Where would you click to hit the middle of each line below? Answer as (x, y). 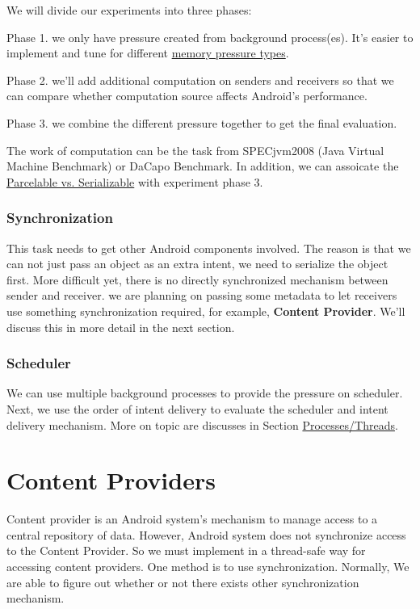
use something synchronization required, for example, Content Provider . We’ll (206, 311)
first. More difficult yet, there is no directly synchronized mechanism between (197, 279)
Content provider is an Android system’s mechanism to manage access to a (192, 519)
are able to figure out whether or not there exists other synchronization (183, 582)
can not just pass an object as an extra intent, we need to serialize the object (197, 264)
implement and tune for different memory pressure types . (148, 53)
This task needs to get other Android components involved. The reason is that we (209, 248)
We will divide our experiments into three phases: (129, 10)
